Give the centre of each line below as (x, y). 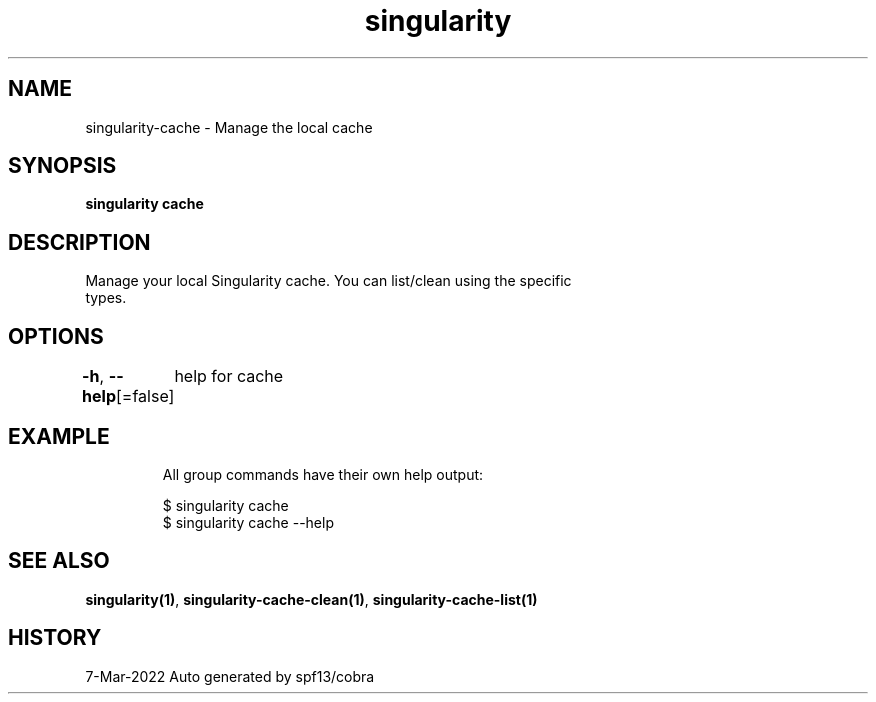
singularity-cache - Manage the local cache (229, 127)
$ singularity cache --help (248, 522)
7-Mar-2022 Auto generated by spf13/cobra (230, 676)
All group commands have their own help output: (323, 474)
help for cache (229, 376)
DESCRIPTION (79, 242)
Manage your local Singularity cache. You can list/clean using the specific (328, 281)
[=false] (145, 396)
